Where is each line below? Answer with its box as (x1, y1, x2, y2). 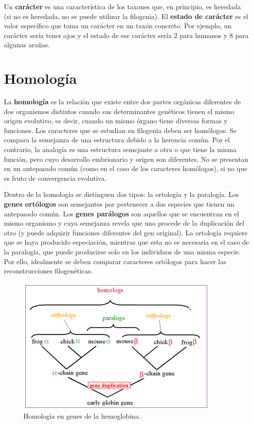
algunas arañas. (4, 39, 50, 50)
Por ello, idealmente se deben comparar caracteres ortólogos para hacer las (4, 256, 226, 266)
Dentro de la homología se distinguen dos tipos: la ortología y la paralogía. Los (4, 189, 239, 199)
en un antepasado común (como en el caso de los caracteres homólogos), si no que (4, 163, 248, 173)
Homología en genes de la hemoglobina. (23, 411, 141, 421)
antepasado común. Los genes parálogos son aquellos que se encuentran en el (4, 208, 239, 218)
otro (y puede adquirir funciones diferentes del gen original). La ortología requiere (4, 227, 248, 237)
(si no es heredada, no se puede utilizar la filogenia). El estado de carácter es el (4, 11, 248, 21)
